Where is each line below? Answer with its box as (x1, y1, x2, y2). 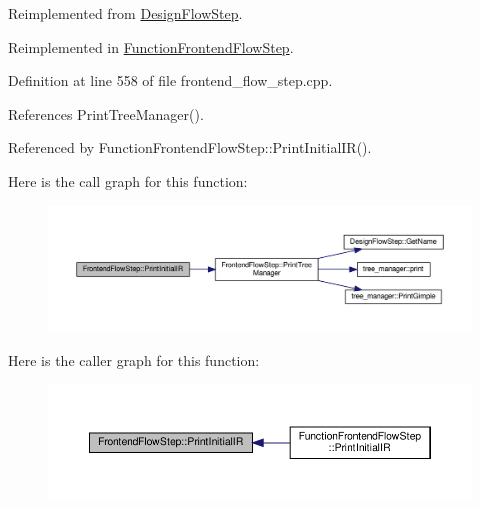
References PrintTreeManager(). (8, 103, 204, 124)
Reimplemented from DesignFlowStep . (8, 3, 243, 23)
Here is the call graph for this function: (8, 170, 248, 191)
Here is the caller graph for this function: (8, 350, 260, 371)
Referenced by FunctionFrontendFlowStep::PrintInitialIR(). (8, 137, 372, 158)
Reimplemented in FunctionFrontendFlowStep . (8, 36, 294, 57)
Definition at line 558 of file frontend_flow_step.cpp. (8, 70, 333, 91)
